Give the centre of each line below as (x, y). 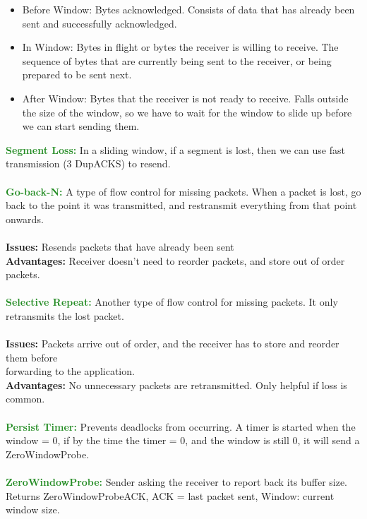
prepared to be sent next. (77, 74)
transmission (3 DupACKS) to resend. (88, 163)
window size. (33, 509)
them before (32, 357)
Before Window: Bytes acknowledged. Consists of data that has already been (188, 9)
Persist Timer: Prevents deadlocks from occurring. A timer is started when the (181, 426)
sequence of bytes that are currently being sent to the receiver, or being (177, 60)
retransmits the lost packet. (65, 315)
